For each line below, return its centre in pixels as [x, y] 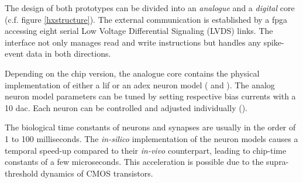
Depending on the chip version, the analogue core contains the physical [132, 73]
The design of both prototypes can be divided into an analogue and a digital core [150, 8]
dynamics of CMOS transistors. [97, 173]
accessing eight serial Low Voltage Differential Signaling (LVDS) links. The [139, 31]
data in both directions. [68, 53]
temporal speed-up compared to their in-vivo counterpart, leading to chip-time [146, 150]
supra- [278, 162]
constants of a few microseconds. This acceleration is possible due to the [134, 162]
